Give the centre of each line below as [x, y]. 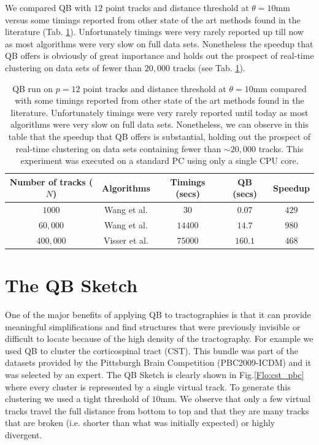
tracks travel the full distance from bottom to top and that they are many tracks [157, 410]
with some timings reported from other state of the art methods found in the [159, 100]
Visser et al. [126, 240]
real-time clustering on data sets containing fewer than [118, 148]
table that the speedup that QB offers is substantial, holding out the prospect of [159, 136]
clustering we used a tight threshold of [77, 399]
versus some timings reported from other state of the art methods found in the [153, 19]
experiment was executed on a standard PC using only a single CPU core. [159, 161]
